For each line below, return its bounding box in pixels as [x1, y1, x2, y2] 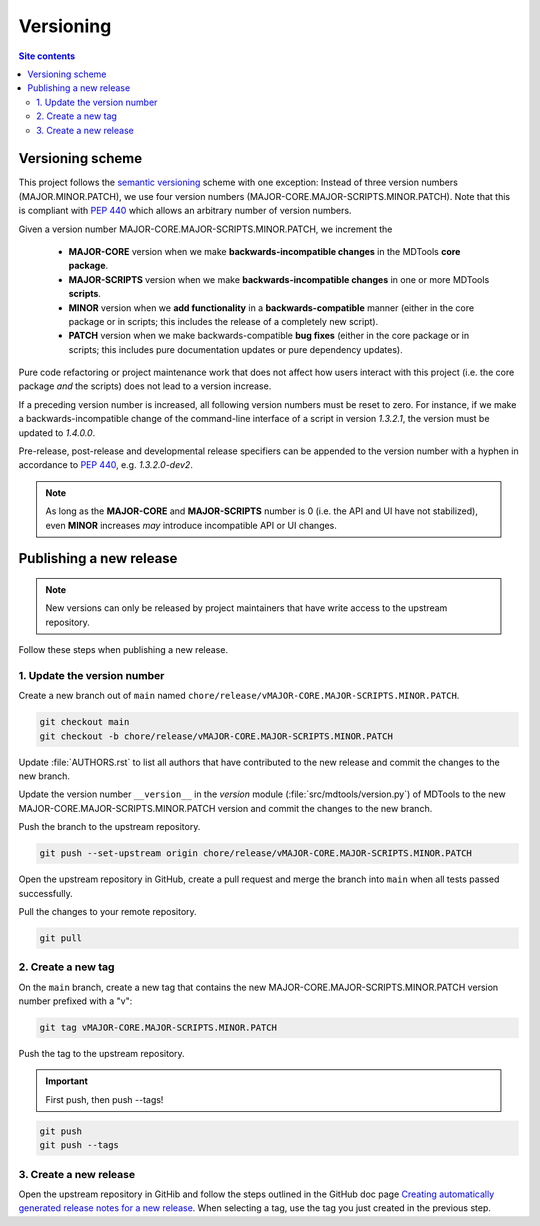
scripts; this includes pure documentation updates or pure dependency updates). [68, 343, 404, 355]
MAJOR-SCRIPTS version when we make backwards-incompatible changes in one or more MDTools [68, 273, 490, 285]
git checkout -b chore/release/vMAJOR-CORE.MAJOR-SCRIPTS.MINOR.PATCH [39, 730, 394, 742]
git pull [39, 932, 83, 944]
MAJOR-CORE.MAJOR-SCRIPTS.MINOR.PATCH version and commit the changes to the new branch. [18, 802, 433, 814]
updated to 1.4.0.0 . [18, 426, 96, 439]
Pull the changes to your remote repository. [18, 906, 197, 917]
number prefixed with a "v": [18, 995, 133, 1007]
